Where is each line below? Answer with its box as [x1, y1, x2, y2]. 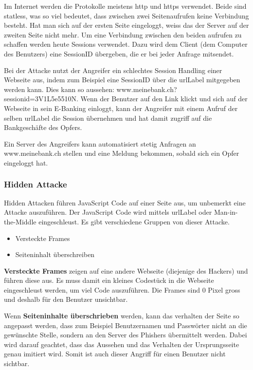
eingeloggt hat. [4, 157, 48, 167]
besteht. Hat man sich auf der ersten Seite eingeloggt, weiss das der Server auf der [4, 20, 249, 30]
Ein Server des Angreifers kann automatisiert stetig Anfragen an [4, 138, 196, 148]
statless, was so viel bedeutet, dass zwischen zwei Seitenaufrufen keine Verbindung [4, 10, 249, 20]
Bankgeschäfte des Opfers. [4, 122, 82, 132]
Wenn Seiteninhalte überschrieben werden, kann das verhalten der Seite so [4, 311, 239, 321]
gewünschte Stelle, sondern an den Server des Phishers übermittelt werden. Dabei [4, 330, 247, 340]
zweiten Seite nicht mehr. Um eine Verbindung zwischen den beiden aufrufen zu [4, 29, 242, 39]
